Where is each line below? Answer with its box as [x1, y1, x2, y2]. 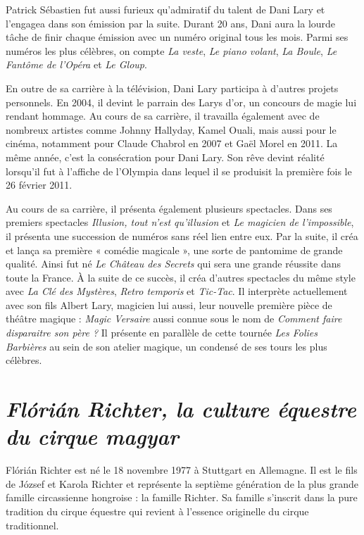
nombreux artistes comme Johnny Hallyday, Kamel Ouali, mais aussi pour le [6, 122, 337, 137]
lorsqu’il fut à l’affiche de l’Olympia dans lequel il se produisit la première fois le [6, 163, 352, 178]
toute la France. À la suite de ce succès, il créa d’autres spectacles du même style [6, 270, 356, 284]
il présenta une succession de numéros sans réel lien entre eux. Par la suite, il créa [6, 228, 358, 243]
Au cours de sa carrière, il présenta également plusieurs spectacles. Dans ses [6, 201, 332, 215]
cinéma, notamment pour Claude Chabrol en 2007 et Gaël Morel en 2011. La [6, 136, 338, 151]
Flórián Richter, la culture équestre [6, 394, 356, 424]
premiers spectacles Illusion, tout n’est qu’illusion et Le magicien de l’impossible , [6, 215, 354, 229]
